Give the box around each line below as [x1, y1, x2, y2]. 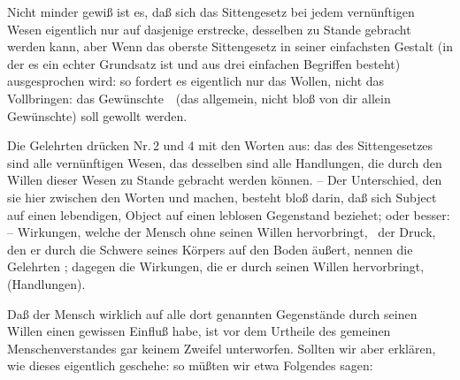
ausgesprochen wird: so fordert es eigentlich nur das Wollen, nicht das [7, 72, 385, 90]
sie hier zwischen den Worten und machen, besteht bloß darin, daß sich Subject [7, 187, 437, 206]
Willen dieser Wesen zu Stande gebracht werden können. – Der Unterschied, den [7, 171, 442, 189]
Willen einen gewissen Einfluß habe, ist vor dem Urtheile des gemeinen [7, 322, 391, 340]
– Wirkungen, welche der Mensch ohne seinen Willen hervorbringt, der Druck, [7, 223, 436, 241]
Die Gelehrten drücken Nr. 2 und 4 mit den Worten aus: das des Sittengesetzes [7, 136, 433, 155]
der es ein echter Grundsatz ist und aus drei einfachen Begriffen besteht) [7, 54, 401, 72]
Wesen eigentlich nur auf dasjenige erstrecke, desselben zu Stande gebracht [7, 19, 411, 38]
